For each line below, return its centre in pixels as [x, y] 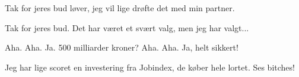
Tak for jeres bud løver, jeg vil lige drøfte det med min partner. [120, 8]
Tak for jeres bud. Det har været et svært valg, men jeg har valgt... [127, 27]
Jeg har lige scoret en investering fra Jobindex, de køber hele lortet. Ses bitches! [150, 67]
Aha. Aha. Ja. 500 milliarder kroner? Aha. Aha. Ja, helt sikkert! [122, 47]
